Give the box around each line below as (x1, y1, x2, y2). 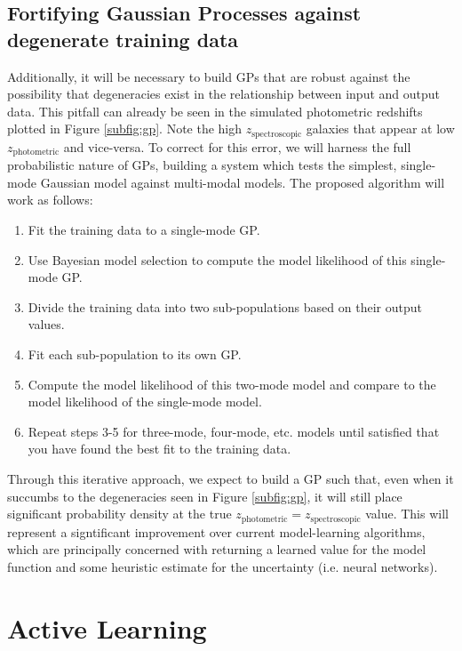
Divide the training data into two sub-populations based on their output (28, 297, 422, 316)
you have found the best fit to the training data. (28, 439, 291, 458)
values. (28, 315, 65, 334)
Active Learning (7, 609, 207, 646)
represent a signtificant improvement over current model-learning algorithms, (7, 522, 426, 541)
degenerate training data (7, 25, 239, 52)
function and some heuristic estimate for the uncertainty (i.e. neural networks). (7, 557, 438, 575)
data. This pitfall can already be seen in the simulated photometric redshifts (7, 101, 423, 120)
